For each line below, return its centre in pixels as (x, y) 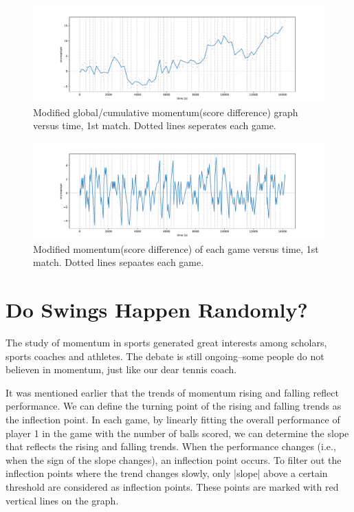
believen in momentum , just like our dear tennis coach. (121, 369)
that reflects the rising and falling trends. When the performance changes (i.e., (171, 446)
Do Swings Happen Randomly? (157, 310)
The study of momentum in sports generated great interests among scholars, (166, 343)
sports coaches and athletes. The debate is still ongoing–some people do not (165, 356)
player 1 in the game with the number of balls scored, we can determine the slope (177, 433)
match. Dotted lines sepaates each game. (119, 262)
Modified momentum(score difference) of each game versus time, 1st (176, 248)
